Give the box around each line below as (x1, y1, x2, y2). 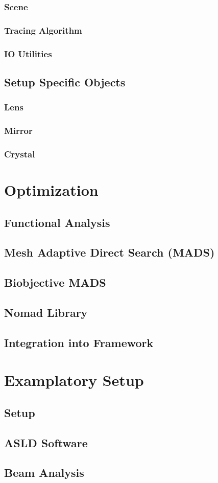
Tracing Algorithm (4, 24, 82, 36)
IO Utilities (4, 47, 52, 60)
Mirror (4, 124, 33, 137)
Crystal (4, 147, 35, 160)
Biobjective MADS (4, 274, 106, 290)
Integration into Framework (4, 334, 154, 350)
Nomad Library (4, 304, 88, 320)
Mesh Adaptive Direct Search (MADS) (4, 244, 215, 260)
